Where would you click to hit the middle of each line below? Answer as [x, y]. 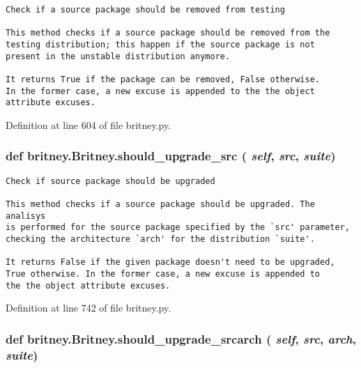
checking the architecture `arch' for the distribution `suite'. [160, 239]
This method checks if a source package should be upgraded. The [160, 205]
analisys [26, 216]
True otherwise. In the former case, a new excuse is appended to [163, 274]
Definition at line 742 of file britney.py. [89, 308]
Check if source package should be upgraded [110, 181]
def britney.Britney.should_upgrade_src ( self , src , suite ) [171, 156]
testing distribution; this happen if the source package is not [160, 44]
